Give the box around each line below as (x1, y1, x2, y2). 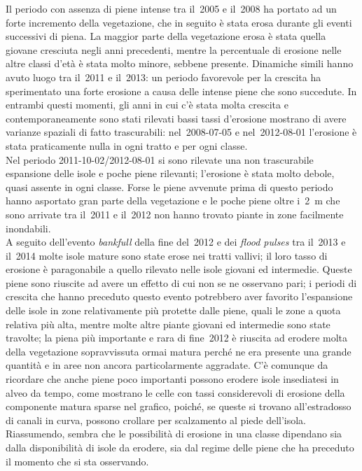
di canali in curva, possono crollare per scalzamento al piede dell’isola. (6, 412, 307, 427)
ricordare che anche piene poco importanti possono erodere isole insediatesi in (6, 372, 339, 386)
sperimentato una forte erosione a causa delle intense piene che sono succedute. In (6, 83, 357, 98)
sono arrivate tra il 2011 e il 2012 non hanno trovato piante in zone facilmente (6, 206, 344, 221)
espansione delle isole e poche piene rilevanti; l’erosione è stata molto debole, (6, 166, 335, 181)
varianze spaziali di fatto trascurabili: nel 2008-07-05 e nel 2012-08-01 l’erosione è (6, 125, 357, 139)
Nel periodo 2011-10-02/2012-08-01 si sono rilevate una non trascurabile (6, 152, 314, 167)
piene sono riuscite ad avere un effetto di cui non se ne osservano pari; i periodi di (6, 275, 357, 290)
